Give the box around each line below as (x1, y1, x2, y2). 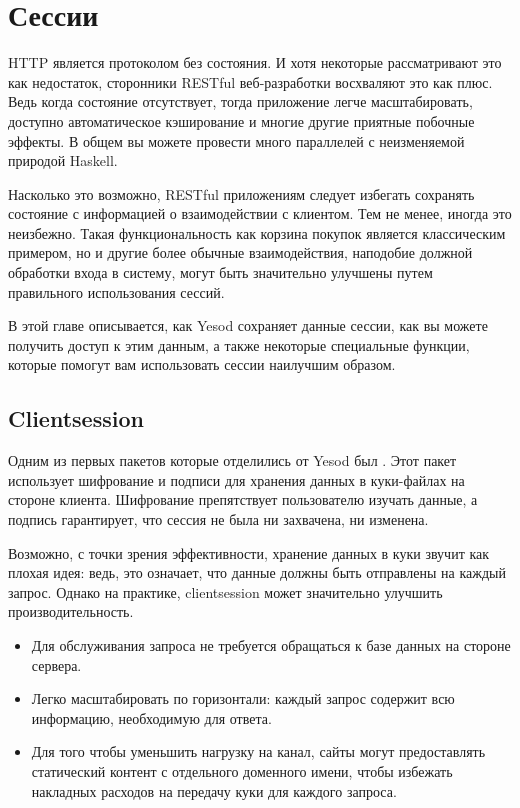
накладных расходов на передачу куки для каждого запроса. (31, 780, 397, 801)
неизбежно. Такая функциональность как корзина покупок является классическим (8, 222, 506, 243)
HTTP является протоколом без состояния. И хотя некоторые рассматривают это (8, 52, 502, 73)
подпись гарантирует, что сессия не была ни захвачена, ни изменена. (8, 509, 429, 530)
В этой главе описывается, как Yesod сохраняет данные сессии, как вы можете (8, 315, 488, 336)
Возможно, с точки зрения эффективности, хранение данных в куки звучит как (8, 542, 490, 563)
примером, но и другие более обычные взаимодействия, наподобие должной (8, 242, 473, 263)
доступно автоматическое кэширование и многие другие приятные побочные (8, 110, 475, 131)
